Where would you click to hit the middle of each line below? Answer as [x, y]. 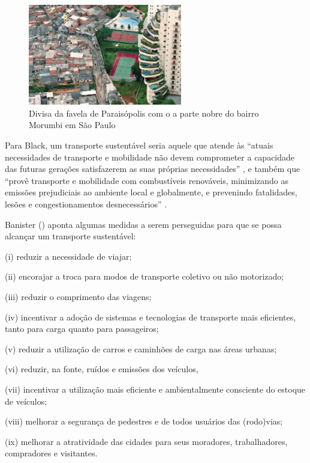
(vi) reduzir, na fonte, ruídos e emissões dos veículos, [102, 369]
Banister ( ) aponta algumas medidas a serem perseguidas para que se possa [143, 224]
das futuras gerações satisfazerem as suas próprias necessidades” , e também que [153, 169]
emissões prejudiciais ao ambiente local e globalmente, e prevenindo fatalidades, [151, 192]
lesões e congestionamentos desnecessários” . [86, 204]
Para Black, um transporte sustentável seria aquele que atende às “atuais [139, 145]
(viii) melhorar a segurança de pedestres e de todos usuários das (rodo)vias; [144, 421]
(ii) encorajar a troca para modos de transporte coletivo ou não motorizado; [145, 276]
